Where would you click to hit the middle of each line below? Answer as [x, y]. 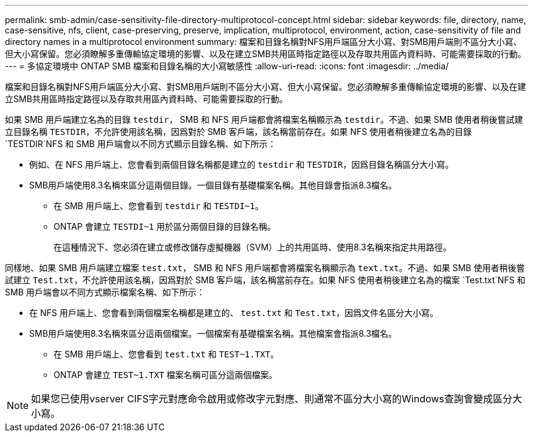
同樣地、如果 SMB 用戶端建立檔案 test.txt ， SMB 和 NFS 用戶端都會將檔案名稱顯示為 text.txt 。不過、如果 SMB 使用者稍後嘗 [265, 268]
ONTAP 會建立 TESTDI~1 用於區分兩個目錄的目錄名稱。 [165, 226]
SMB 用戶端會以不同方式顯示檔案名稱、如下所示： [105, 292]
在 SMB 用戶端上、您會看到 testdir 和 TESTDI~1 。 [159, 206]
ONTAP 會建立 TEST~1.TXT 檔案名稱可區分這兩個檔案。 [165, 375]
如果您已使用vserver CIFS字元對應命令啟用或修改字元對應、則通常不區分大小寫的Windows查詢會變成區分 [272, 399]
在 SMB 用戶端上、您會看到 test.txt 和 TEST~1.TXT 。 [166, 354]
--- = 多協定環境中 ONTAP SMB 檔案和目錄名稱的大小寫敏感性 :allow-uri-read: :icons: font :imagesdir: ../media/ [227, 66]
